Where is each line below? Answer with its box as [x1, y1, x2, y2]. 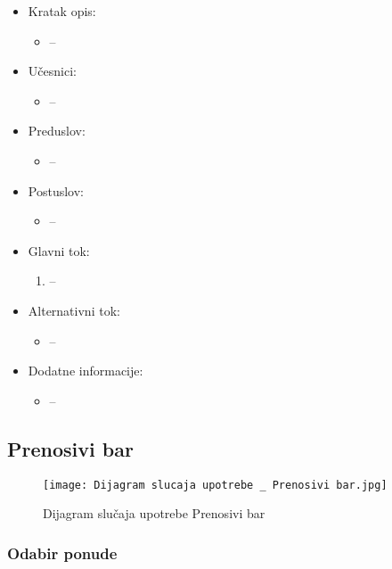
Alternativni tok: [28, 301, 120, 319]
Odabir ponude [7, 541, 118, 564]
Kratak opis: [28, 2, 96, 20]
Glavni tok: [28, 241, 90, 260]
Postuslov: [28, 181, 84, 200]
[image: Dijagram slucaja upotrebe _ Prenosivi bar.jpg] [43, 478, 388, 491]
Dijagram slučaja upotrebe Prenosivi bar [43, 504, 265, 523]
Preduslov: [28, 121, 86, 140]
